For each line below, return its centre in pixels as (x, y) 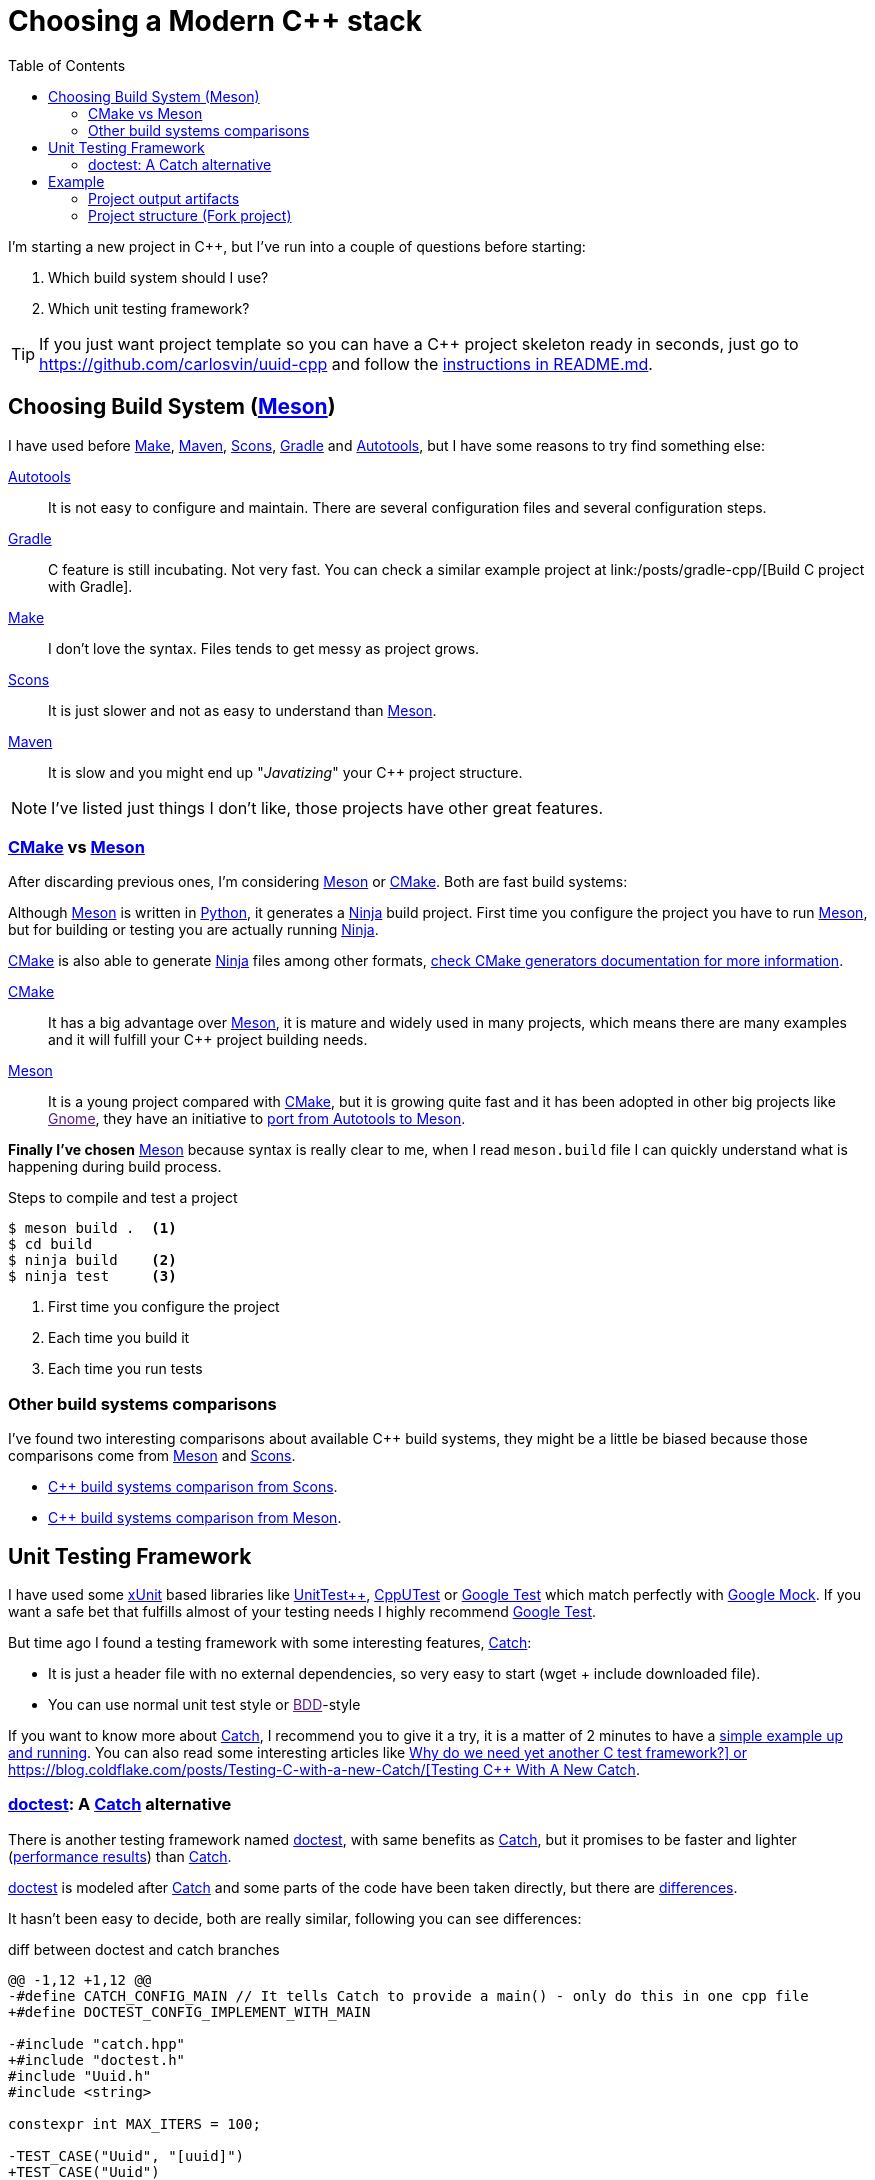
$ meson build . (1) (92, 1228)
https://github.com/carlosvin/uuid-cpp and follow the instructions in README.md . (346, 363)
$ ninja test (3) (92, 1276)
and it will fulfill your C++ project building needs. (208, 1040)
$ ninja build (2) (92, 1260)
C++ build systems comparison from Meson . (195, 1518)
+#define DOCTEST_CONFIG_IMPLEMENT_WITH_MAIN (189, 2011)
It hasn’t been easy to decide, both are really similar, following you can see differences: (295, 1918)
